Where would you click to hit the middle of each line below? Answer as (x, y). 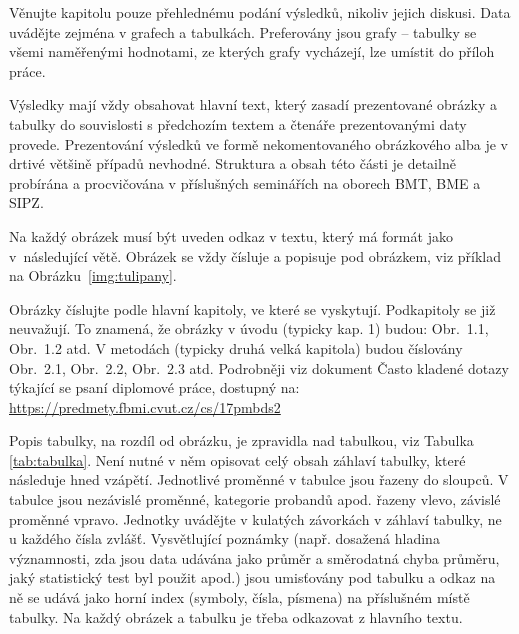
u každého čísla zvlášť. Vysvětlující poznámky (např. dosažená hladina (224, 538)
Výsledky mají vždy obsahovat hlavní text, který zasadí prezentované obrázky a (253, 104)
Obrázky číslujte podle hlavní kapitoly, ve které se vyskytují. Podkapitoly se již (252, 308)
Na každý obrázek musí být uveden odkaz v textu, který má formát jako (231, 235)
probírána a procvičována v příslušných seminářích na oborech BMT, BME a (245, 182)
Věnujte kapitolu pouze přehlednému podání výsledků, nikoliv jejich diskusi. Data (260, 12)
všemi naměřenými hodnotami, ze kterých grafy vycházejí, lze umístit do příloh (252, 51)
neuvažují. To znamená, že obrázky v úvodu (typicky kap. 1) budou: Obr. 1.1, (249, 328)
